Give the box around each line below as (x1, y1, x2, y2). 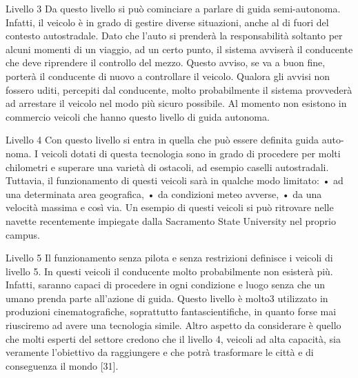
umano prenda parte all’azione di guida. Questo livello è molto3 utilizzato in (6, 290, 328, 305)
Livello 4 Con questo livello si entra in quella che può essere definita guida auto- (6, 132, 344, 147)
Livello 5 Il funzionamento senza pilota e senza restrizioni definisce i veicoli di (6, 250, 333, 265)
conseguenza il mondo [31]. (6, 358, 119, 372)
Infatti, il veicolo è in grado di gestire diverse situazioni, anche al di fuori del (6, 14, 329, 29)
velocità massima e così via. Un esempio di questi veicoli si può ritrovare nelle (6, 200, 334, 215)
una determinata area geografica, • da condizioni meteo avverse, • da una (6, 186, 322, 201)
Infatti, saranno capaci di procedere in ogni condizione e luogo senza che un (6, 277, 326, 292)
